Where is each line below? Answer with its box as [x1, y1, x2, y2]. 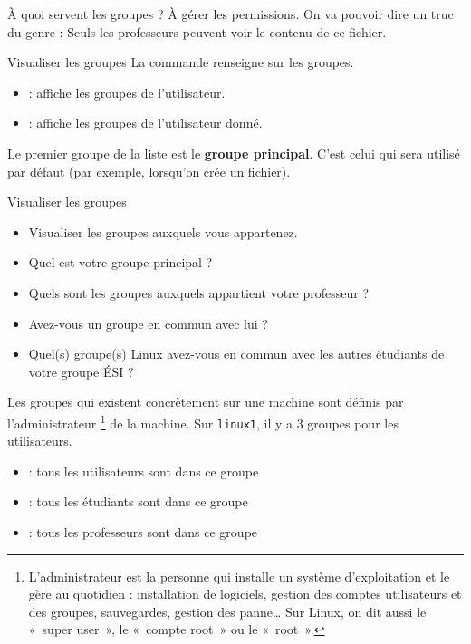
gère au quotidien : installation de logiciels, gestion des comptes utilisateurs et [28, 584, 462, 603]
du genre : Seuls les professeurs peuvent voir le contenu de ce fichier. [7, 22, 387, 41]
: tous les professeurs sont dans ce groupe [28, 523, 258, 541]
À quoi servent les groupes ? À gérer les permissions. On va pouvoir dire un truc [7, 5, 454, 23]
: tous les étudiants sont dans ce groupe [28, 492, 248, 511]
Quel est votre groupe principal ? [28, 253, 213, 272]
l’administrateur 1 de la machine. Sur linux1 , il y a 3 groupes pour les [7, 410, 399, 432]
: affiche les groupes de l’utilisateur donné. [28, 113, 263, 132]
